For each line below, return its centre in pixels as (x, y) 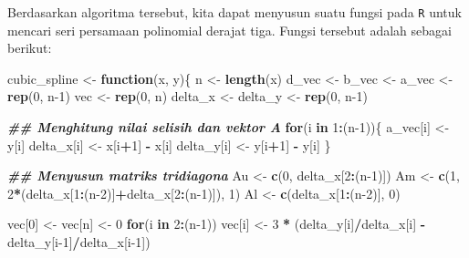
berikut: (30, 48)
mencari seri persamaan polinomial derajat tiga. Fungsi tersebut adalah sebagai (229, 30)
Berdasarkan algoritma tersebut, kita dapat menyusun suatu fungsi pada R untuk (234, 12)
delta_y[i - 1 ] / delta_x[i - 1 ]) (79, 242)
